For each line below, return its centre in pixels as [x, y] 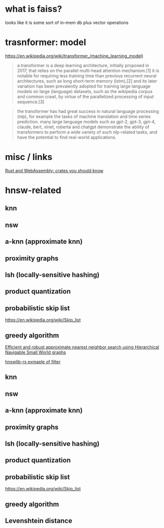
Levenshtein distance [39, 520]
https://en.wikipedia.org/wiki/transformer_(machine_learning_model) [74, 56]
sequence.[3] [31, 102]
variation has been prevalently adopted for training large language [84, 86]
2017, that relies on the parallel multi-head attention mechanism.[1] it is [88, 70]
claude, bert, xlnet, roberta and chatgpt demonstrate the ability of [83, 127]
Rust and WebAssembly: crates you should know [54, 170]
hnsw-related [33, 190]
